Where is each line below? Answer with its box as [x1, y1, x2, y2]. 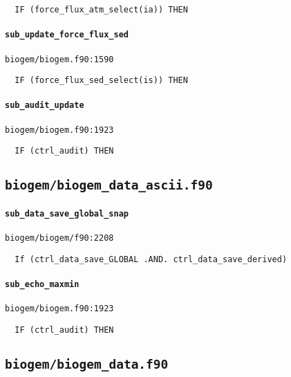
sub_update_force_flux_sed [5, 30, 129, 40]
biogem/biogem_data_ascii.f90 [5, 178, 213, 193]
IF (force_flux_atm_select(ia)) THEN [15, 5, 188, 15]
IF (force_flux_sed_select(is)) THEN [15, 75, 188, 86]
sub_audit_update [5, 100, 84, 111]
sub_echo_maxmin [5, 279, 79, 290]
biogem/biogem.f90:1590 [5, 54, 114, 64]
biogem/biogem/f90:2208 [5, 233, 114, 243]
